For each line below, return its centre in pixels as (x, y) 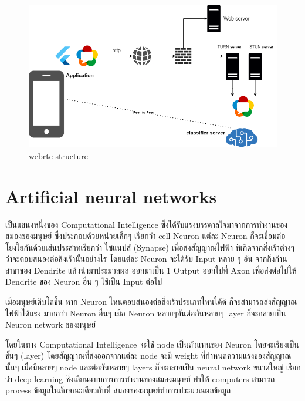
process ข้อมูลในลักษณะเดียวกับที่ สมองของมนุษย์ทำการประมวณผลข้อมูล (118, 390)
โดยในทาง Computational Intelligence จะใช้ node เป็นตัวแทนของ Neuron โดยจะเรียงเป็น (152, 344)
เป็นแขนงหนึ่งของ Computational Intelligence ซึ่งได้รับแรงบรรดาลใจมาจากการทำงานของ (147, 224)
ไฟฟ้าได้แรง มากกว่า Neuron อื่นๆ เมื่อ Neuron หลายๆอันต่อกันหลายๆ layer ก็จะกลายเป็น (146, 313)
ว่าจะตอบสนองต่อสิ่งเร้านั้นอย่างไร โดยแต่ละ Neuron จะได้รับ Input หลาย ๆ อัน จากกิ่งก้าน (146, 259)
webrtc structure (58, 155)
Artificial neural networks (111, 196)
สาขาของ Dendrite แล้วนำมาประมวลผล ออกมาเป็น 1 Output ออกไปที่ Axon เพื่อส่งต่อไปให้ (151, 270)
